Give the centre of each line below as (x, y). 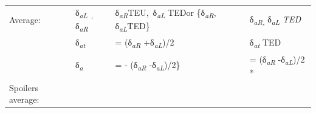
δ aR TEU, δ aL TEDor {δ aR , (166, 13)
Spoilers (24, 87)
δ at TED (265, 43)
